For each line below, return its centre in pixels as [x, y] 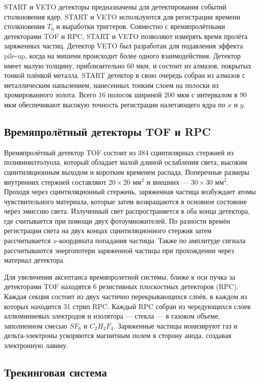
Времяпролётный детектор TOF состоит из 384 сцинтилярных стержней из [119, 152]
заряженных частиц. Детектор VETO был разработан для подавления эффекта [123, 46]
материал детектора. [34, 260]
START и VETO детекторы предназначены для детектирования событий [115, 6]
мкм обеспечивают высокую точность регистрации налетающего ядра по [115, 104]
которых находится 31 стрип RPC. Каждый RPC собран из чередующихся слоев [127, 306]
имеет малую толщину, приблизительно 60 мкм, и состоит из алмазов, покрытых [128, 65]
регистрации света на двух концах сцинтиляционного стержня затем [108, 230]
